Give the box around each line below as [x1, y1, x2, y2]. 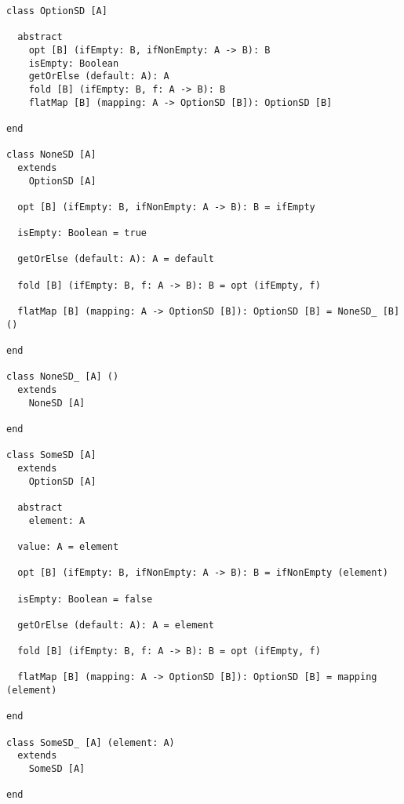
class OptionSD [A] [6, 5, 107, 16]
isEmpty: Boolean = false [17, 593, 153, 605]
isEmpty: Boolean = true [17, 227, 147, 239]
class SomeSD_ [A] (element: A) [6, 737, 175, 748]
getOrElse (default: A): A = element [17, 619, 214, 631]
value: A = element [17, 540, 119, 552]
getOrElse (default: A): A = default [17, 253, 214, 265]
